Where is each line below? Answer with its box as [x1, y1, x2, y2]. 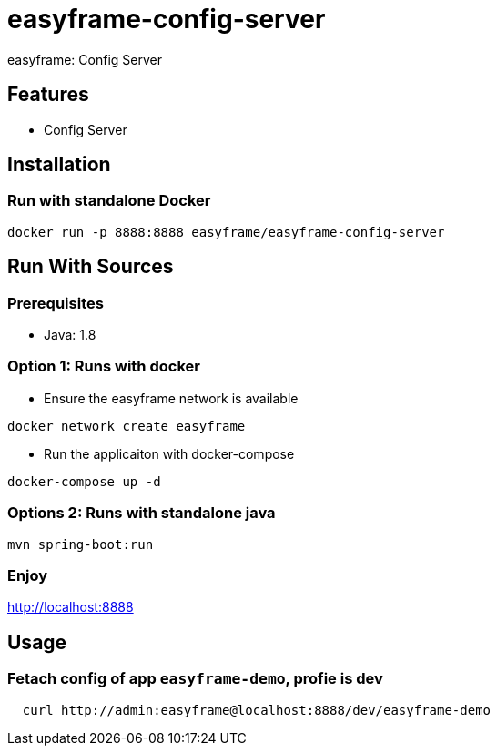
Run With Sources [7, 255, 174, 279]
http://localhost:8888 [7, 599, 134, 616]
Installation [7, 153, 111, 177]
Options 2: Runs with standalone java [7, 504, 276, 523]
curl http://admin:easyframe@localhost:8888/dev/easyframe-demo [22, 702, 492, 717]
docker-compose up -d [7, 473, 161, 489]
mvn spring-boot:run [7, 536, 154, 552]
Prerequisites [7, 293, 104, 312]
